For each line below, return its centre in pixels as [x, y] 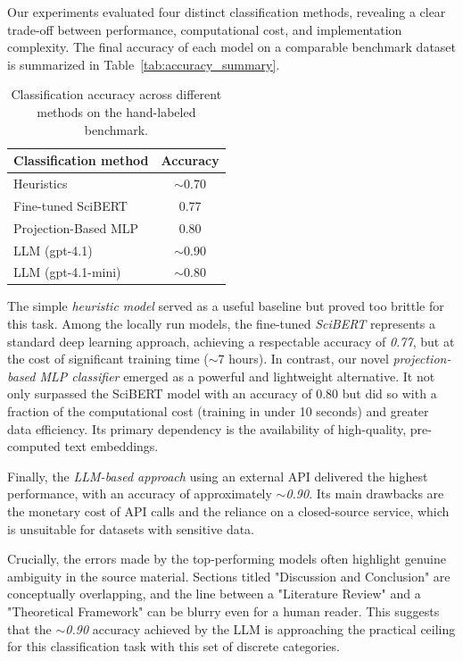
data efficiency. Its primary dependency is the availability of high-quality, [207, 428]
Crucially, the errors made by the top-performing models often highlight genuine [227, 559]
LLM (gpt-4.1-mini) [67, 272]
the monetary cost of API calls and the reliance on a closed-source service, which [228, 511]
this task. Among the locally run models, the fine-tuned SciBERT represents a [221, 324]
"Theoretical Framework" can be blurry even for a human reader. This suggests [223, 611]
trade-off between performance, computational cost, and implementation [205, 29]
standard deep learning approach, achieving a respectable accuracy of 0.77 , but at [231, 341]
